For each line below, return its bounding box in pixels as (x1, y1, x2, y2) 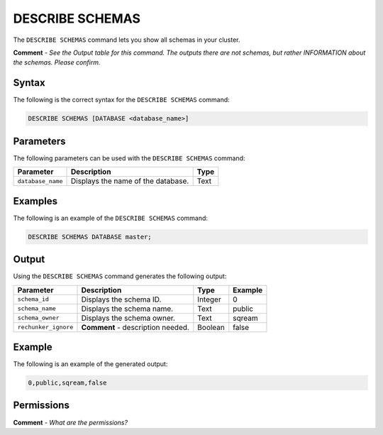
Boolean (197, 322, 225, 332)
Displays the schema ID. (81, 294, 162, 304)
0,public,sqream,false (28, 379, 107, 387)
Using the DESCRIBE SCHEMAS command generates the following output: (13, 272, 227, 280)
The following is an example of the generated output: (13, 360, 168, 368)
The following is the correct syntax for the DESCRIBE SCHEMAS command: (13, 96, 230, 104)
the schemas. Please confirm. (13, 58, 101, 67)
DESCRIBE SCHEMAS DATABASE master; (28, 233, 152, 241)
